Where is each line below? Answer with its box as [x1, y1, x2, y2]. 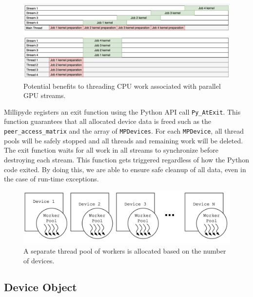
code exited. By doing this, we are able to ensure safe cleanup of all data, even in [4, 164, 246, 174]
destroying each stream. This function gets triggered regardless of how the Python [4, 154, 249, 164]
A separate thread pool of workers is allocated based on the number [23, 246, 226, 256]
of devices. [23, 256, 55, 266]
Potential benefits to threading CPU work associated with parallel [23, 80, 221, 91]
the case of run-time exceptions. [4, 174, 99, 184]
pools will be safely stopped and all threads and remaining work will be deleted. [4, 135, 243, 145]
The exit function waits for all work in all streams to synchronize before [4, 145, 218, 155]
